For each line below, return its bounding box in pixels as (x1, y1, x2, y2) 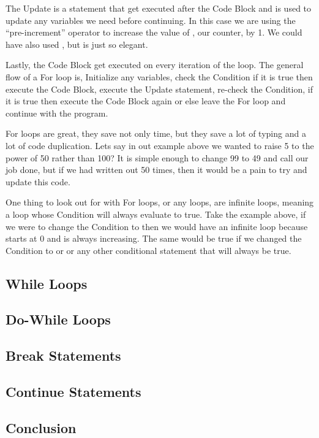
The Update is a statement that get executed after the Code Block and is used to (6, 2, 312, 14)
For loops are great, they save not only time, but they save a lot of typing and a (6, 127, 306, 140)
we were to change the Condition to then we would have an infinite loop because (6, 220, 308, 232)
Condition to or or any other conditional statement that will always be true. (6, 244, 291, 256)
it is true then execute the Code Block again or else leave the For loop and (6, 94, 286, 107)
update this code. (6, 175, 70, 188)
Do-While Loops (6, 310, 111, 329)
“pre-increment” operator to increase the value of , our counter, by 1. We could (6, 26, 302, 39)
